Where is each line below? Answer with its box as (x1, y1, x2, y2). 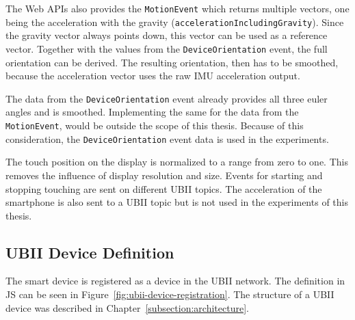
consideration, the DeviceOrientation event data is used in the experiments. (5, 131, 329, 146)
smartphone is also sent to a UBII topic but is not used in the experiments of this (5, 195, 348, 209)
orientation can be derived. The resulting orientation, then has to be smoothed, (5, 55, 339, 69)
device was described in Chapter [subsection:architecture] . (5, 300, 249, 315)
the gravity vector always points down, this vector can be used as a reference (5, 28, 328, 42)
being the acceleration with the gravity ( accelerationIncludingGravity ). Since (5, 14, 344, 29)
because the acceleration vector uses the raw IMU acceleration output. (5, 68, 300, 83)
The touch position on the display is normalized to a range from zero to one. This (5, 155, 348, 169)
